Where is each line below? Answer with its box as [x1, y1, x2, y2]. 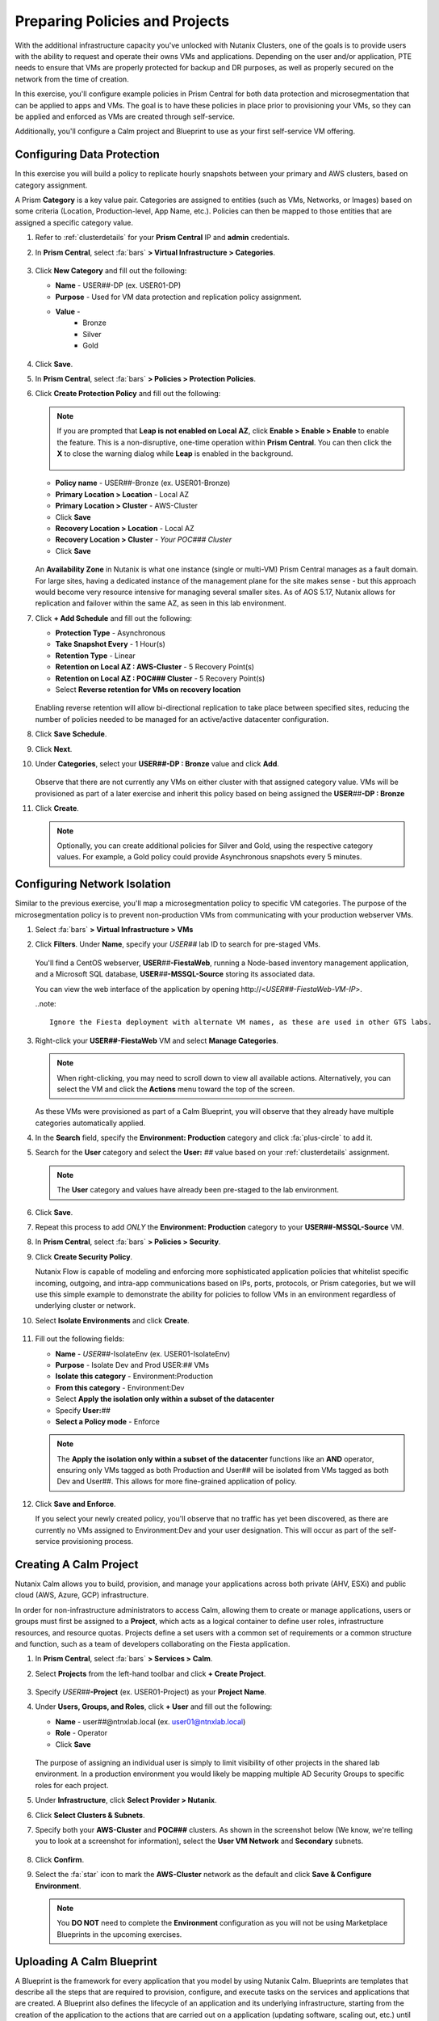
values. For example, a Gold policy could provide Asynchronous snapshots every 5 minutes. [56, 852, 362, 862]
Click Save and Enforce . [35, 1499, 116, 1508]
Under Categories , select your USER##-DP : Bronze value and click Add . [35, 758, 280, 768]
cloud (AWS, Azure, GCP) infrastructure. [15, 1590, 149, 1600]
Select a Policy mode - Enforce [55, 1416, 161, 1426]
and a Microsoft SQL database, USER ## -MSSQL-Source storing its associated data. [35, 969, 316, 979]
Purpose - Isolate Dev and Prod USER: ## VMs [55, 1360, 210, 1369]
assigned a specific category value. [15, 217, 133, 227]
